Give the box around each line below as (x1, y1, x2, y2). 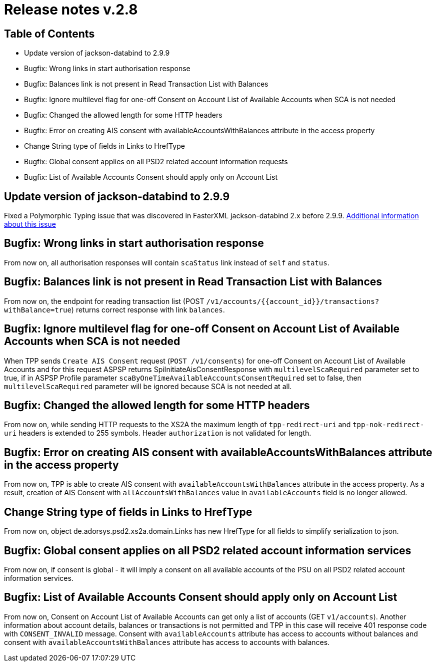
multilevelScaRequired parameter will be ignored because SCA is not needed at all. (4, 382, 292, 391)
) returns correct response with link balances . (71, 305, 225, 314)
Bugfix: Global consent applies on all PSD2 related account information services (4, 544, 411, 557)
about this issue (4, 220, 56, 229)
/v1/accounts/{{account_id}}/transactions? (206, 297, 379, 305)
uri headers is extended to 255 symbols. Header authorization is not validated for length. (4, 429, 311, 438)
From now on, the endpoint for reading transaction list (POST (4, 296, 204, 305)
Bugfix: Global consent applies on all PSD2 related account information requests (24, 157, 288, 166)
